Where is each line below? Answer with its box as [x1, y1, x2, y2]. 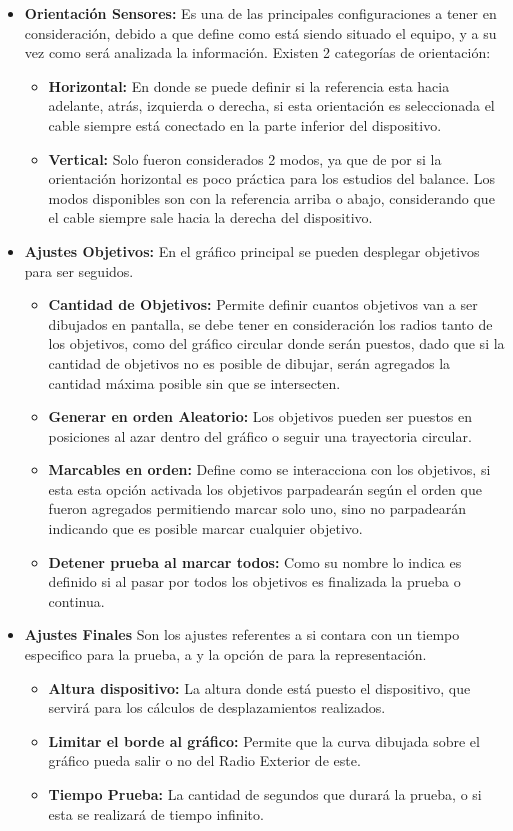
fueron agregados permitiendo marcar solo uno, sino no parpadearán [48, 498, 467, 519]
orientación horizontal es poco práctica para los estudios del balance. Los [48, 168, 495, 189]
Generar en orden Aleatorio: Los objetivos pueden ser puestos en [48, 406, 473, 427]
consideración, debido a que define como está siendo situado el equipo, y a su [24, 22, 497, 43]
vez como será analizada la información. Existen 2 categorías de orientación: [24, 42, 491, 63]
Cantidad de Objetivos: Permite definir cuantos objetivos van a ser [48, 294, 478, 315]
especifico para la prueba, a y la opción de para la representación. [24, 644, 427, 665]
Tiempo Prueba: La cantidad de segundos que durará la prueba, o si [48, 784, 482, 804]
